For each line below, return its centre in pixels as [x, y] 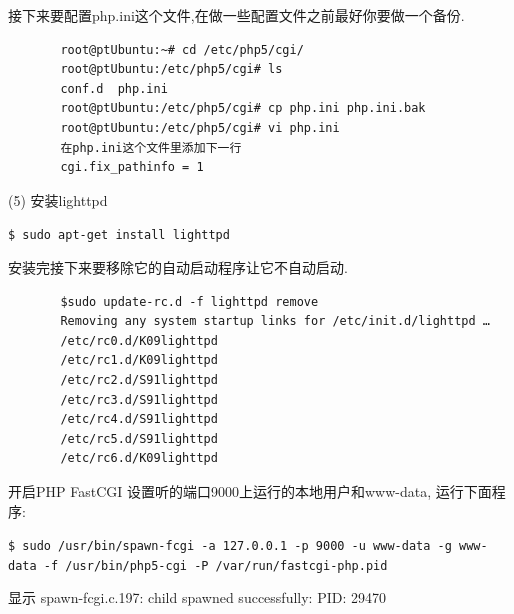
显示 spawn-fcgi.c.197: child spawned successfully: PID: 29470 [197, 597]
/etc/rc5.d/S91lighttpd [139, 438]
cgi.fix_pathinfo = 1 [132, 167]
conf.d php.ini [114, 88]
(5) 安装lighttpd [58, 199]
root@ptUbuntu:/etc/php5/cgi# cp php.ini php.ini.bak [243, 108]
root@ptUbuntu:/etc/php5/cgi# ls [171, 69]
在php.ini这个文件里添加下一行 [151, 147]
